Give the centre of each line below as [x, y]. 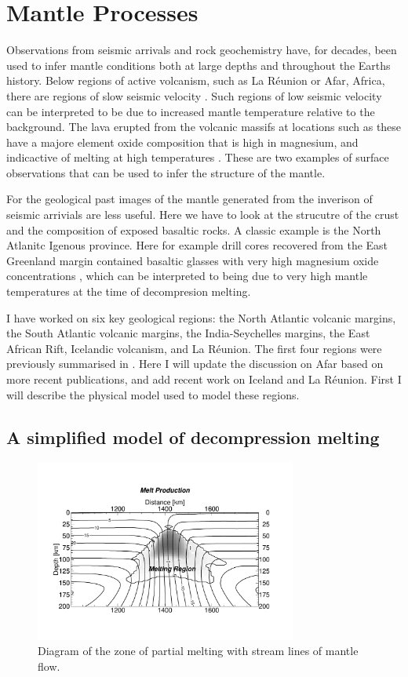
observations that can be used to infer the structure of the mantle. [166, 172]
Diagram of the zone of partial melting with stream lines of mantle [198, 651]
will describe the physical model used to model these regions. [153, 394]
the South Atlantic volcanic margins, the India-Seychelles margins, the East [188, 333]
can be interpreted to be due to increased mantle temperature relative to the [191, 111]
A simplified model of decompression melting [193, 437]
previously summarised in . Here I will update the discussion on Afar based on [195, 364]
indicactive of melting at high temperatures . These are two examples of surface [198, 157]
